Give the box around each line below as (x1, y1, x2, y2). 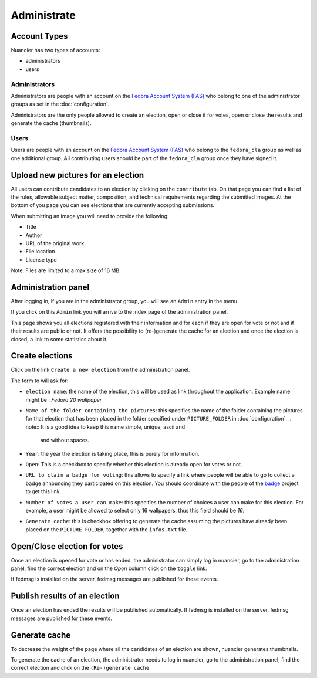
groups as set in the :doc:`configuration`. (11, 100, 110, 108)
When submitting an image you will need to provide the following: (11, 212, 170, 219)
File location (25, 248, 55, 255)
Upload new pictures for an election (11, 170, 144, 180)
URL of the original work (25, 239, 85, 246)
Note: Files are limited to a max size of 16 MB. (11, 267, 121, 274)
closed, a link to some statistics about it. (11, 335, 108, 343)
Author (25, 232, 42, 239)
